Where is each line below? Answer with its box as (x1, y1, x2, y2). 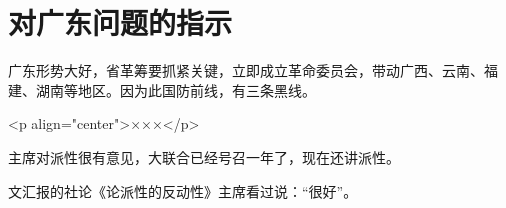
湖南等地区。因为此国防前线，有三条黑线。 (35, 79, 316, 100)
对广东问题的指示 (8, 2, 233, 43)
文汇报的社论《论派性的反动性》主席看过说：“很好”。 (8, 180, 358, 201)
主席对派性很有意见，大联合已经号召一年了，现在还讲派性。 (8, 146, 400, 167)
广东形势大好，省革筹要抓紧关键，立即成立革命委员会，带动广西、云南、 (8, 60, 484, 81)
